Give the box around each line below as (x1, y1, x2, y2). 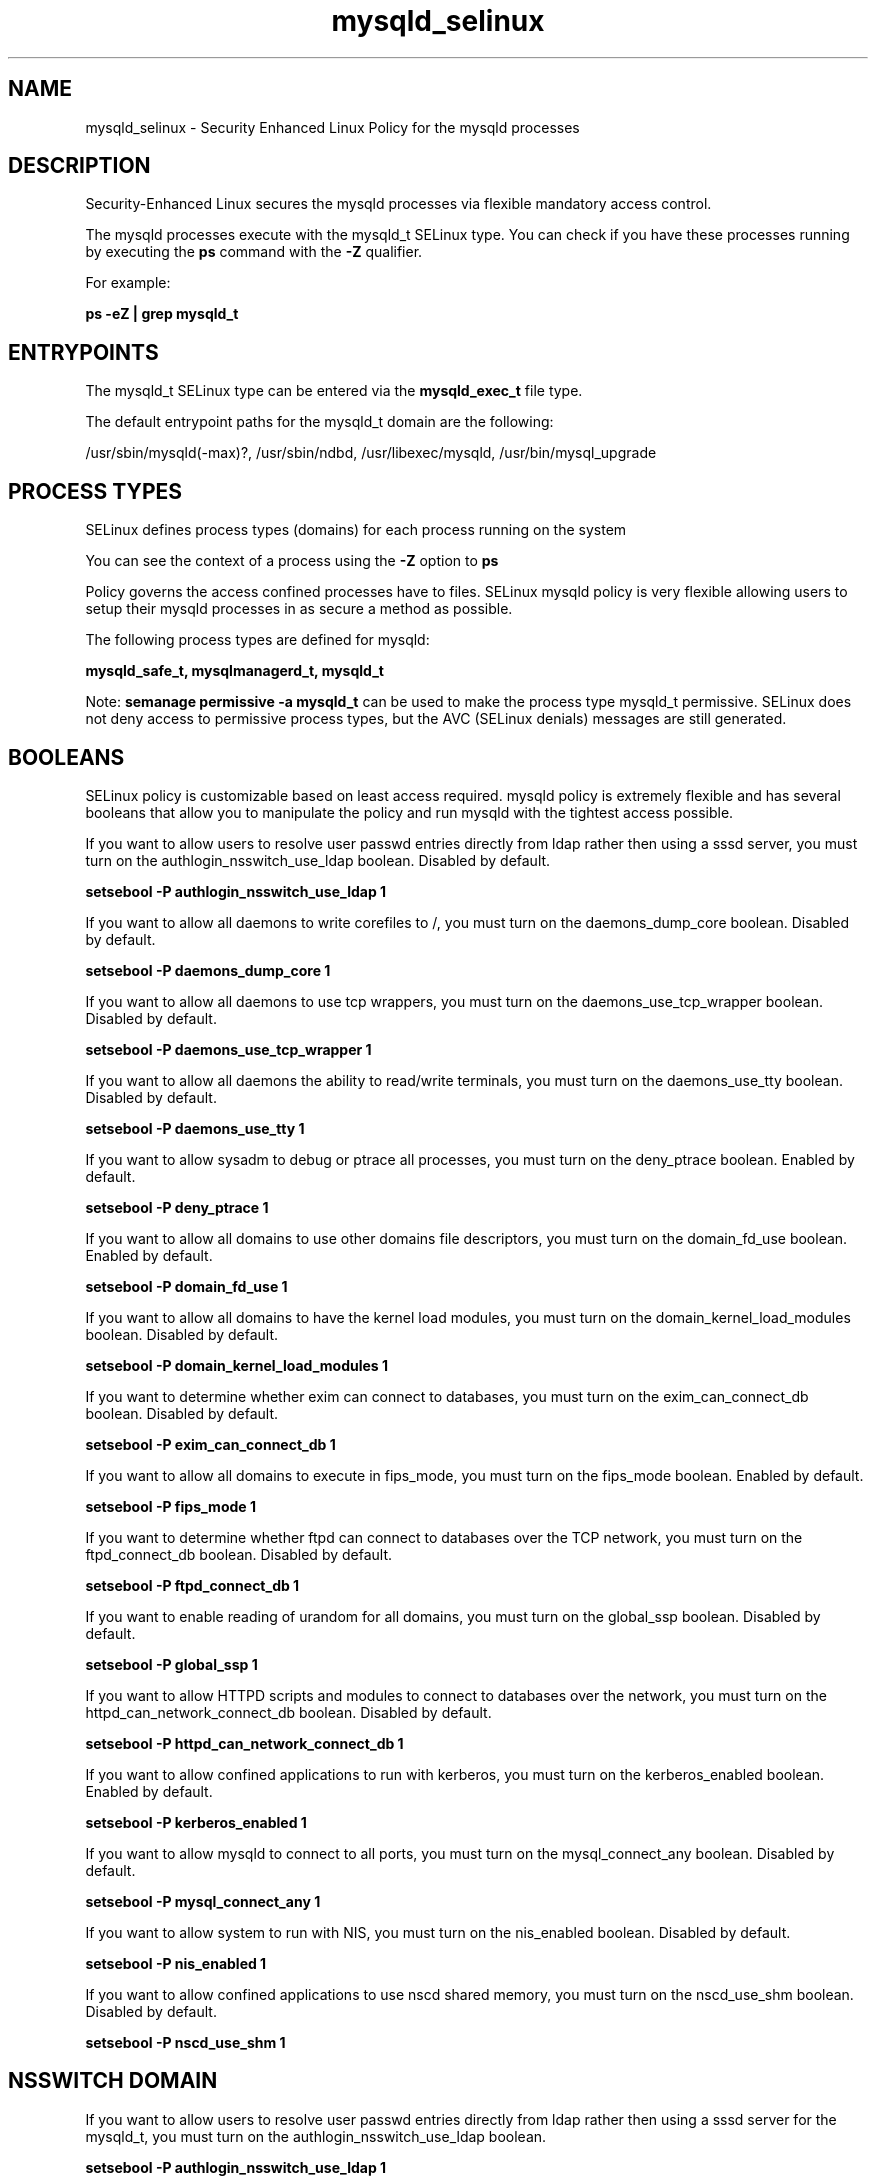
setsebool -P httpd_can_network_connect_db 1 (85, 1734, 404, 1752)
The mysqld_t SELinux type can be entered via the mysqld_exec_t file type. (85, 382, 583, 400)
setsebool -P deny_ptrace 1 (85, 1198, 269, 1216)
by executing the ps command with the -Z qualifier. (85, 243, 423, 261)
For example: (85, 274, 171, 292)
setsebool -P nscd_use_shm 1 (85, 2033, 286, 2051)
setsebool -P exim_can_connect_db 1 (85, 1435, 336, 1453)
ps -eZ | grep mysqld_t (85, 305, 239, 323)
